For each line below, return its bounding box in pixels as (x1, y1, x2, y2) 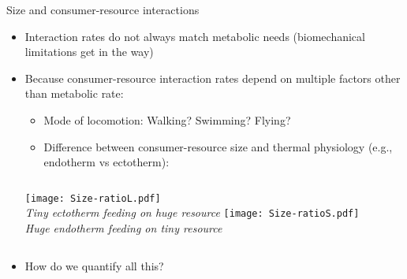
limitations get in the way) (24, 43, 154, 60)
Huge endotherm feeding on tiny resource (24, 220, 222, 236)
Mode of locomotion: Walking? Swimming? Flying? (43, 111, 291, 128)
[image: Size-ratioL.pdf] (24, 192, 161, 204)
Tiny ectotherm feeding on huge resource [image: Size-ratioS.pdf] (24, 204, 360, 221)
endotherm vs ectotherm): (43, 154, 170, 170)
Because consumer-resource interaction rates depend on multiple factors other (24, 69, 401, 86)
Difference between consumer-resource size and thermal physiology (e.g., (43, 138, 393, 154)
